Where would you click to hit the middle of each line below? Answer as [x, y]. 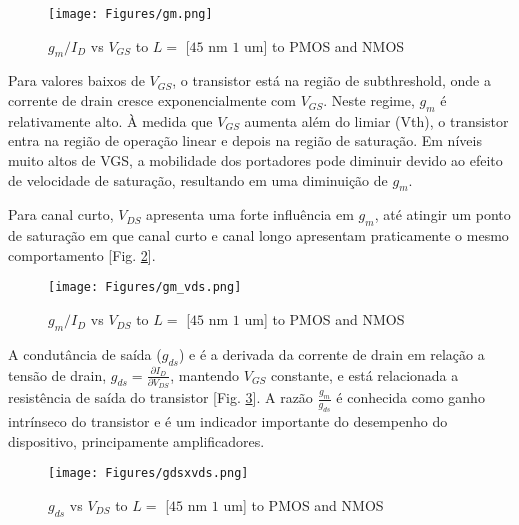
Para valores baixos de [76, 80]
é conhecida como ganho [410, 397]
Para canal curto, [61, 214]
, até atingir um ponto [442, 214]
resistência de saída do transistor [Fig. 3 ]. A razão [160, 397]
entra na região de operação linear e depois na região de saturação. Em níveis [245, 140]
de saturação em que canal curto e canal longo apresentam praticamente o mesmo [258, 235]
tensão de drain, [57, 374]
